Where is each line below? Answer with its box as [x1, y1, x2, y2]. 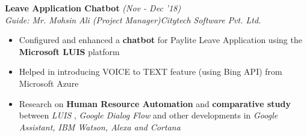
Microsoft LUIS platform [19, 45, 120, 57]
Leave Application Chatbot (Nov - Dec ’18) [5, 2, 181, 14]
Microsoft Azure [19, 77, 79, 89]
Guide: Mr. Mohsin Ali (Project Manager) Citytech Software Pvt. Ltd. [5, 13, 261, 26]
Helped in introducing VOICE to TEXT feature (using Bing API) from [19, 65, 282, 78]
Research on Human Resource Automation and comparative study [19, 97, 291, 109]
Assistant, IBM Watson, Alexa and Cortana [19, 120, 181, 133]
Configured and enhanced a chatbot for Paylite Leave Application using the [19, 34, 302, 46]
